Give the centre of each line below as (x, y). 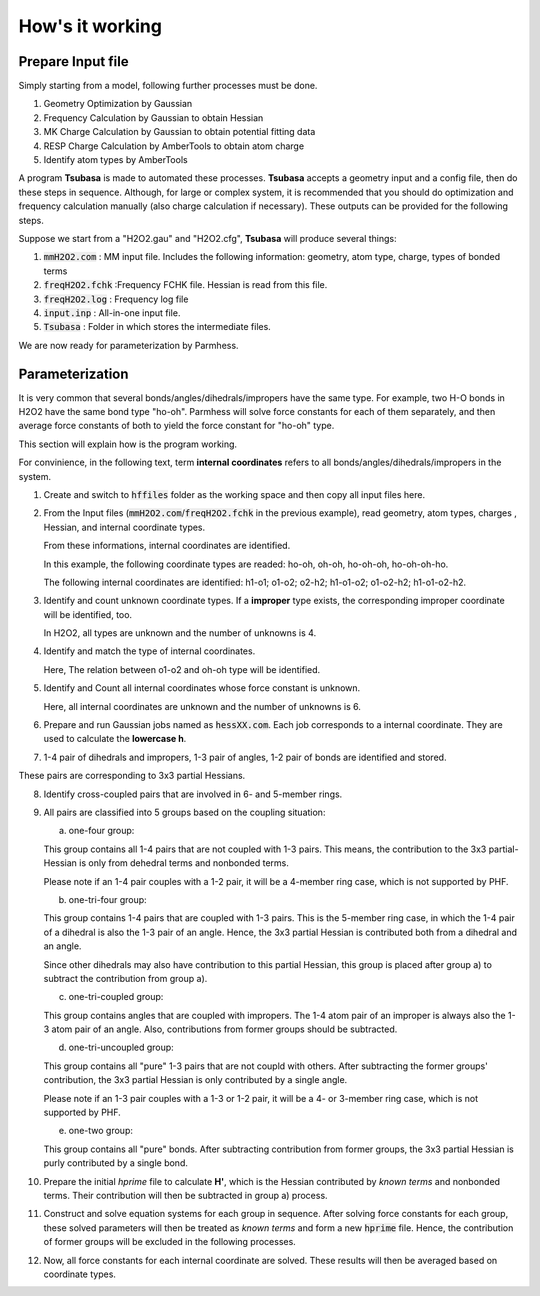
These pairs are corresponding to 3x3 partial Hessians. (132, 776)
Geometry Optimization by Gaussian (118, 104)
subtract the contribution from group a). (125, 978)
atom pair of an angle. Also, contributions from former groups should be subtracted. (224, 1029)
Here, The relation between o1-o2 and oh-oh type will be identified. (182, 669)
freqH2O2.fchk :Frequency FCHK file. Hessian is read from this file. (185, 285)
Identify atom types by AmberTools (116, 160)
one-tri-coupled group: (116, 997)
